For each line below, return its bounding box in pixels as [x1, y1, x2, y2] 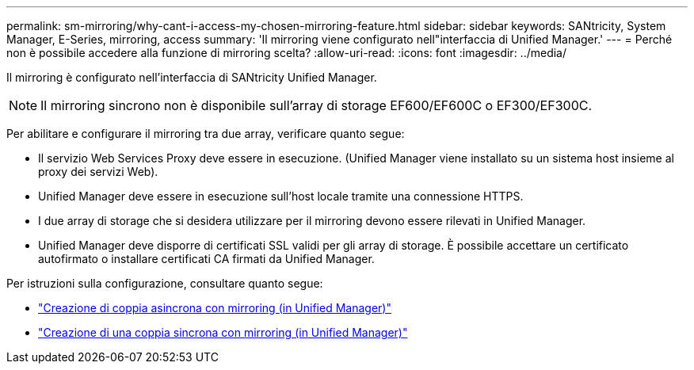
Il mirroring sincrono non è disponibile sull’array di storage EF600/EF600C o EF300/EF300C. [40, 97, 593, 113]
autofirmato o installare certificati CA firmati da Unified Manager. [38, 252, 375, 265]
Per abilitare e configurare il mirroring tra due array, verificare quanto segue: [6, 127, 405, 140]
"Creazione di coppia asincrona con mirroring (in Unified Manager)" [38, 301, 391, 315]
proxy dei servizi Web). [38, 165, 158, 178]
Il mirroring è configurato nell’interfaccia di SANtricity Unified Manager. [6, 71, 377, 84]
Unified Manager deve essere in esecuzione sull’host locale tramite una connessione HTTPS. [38, 189, 524, 203]
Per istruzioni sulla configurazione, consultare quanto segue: [6, 277, 323, 290]
